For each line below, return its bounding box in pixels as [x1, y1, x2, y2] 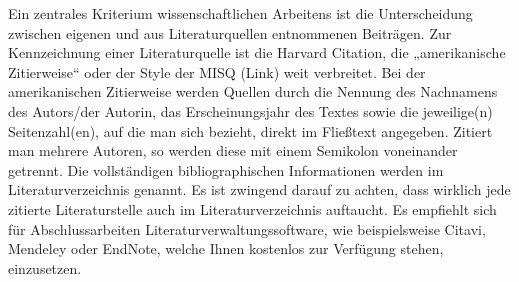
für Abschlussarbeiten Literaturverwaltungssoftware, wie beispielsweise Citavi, [8, 218, 486, 239]
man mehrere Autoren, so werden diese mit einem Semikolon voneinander [8, 140, 458, 161]
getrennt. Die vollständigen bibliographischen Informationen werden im [8, 159, 444, 180]
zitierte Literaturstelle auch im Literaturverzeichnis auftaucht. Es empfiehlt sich [8, 198, 497, 219]
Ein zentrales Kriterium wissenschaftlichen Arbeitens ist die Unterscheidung [8, 3, 473, 23]
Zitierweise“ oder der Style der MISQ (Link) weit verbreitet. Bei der [8, 61, 426, 82]
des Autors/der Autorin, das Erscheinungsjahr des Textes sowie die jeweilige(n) [8, 100, 493, 121]
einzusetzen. [8, 257, 82, 278]
